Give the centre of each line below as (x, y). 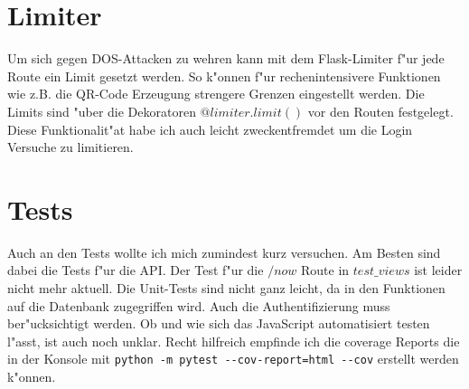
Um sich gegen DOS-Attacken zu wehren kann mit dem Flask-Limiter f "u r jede (226, 58)
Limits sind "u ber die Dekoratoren (102, 111)
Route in (325, 270)
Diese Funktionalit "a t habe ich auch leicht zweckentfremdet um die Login (210, 129)
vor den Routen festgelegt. (380, 111)
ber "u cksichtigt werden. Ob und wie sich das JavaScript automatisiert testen (219, 323)
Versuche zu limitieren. (70, 147)
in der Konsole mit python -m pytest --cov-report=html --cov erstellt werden (233, 359)
